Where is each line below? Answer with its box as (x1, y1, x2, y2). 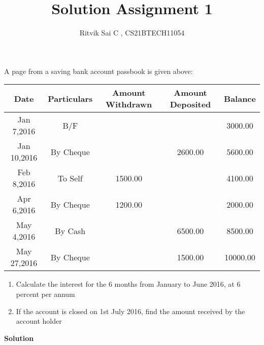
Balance (224, 92, 256, 104)
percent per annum (16, 288, 75, 299)
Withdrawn (106, 98, 152, 110)
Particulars (48, 92, 93, 104)
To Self (57, 172, 83, 184)
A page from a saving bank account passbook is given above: (4, 65, 193, 76)
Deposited (170, 98, 211, 110)
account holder (16, 316, 62, 326)
